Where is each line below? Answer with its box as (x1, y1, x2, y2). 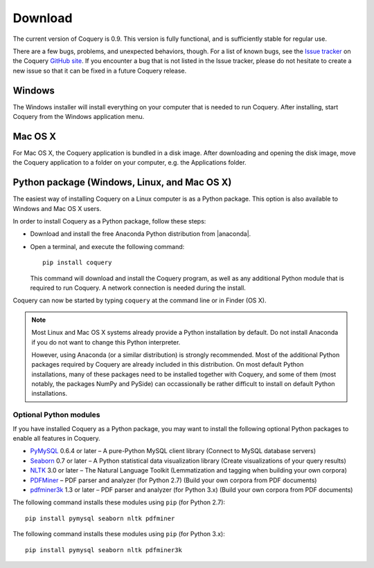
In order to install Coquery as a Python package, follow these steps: (12, 217, 206, 225)
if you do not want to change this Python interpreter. (31, 338, 181, 346)
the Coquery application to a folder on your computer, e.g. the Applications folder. (12, 158, 247, 167)
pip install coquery (42, 259, 112, 266)
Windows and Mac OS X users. (12, 204, 102, 212)
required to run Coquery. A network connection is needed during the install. (30, 284, 246, 292)
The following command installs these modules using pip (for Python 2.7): (12, 498, 225, 506)
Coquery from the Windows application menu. (12, 113, 145, 121)
